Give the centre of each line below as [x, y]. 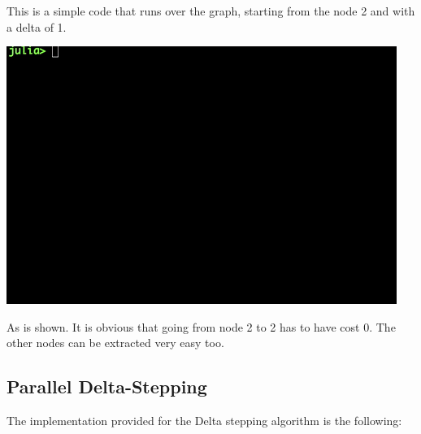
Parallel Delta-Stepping [107, 386]
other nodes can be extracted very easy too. [115, 343]
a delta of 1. [37, 26]
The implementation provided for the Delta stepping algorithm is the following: [204, 421]
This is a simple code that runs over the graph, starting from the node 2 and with [211, 11]
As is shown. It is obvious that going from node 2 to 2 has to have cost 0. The [201, 326]
